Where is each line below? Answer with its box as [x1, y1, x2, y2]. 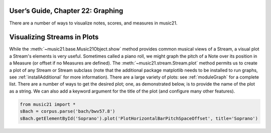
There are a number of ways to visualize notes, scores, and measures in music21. [9, 20, 178, 26]
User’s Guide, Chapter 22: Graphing [9, 6, 123, 15]
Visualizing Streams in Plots [9, 33, 99, 41]
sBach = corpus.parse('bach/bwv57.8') [20, 108, 115, 114]
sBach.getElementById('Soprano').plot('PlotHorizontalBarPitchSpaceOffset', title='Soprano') [20, 115, 258, 121]
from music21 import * [20, 101, 76, 107]
